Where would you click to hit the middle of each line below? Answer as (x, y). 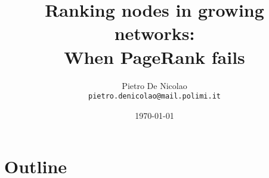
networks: (154, 33)
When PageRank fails (154, 56)
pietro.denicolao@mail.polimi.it (154, 96)
